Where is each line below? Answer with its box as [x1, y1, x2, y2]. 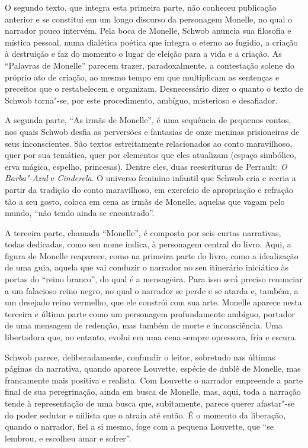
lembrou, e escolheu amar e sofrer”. [5, 431, 131, 444]
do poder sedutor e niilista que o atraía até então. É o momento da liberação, [5, 408, 286, 421]
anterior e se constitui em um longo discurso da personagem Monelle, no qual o [5, 12, 293, 25]
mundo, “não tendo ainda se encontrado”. [5, 207, 155, 219]
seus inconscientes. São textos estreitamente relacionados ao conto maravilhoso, [5, 137, 293, 149]
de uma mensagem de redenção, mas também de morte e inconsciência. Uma [5, 319, 283, 331]
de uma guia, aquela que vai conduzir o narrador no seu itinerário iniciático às [5, 261, 289, 273]
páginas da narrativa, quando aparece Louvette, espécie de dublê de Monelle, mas [5, 362, 301, 375]
